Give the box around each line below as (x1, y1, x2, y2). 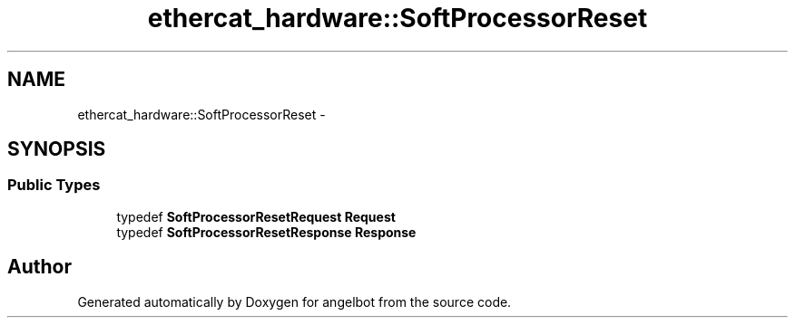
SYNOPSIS (7, 138, 106, 161)
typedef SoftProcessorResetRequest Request (116, 208, 396, 225)
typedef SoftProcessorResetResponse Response (116, 224, 417, 240)
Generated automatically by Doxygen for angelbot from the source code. (77, 293, 512, 310)
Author (7, 255, 72, 279)
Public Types (7, 176, 101, 195)
